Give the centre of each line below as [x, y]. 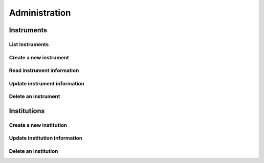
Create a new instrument [39, 57]
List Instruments [29, 44]
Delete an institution [33, 151]
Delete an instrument [35, 96]
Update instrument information [47, 83]
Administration [40, 13]
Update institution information [46, 138]
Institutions [27, 111]
